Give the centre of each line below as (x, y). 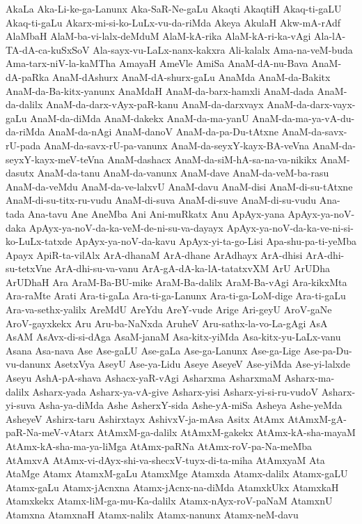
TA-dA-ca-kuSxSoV (48, 49)
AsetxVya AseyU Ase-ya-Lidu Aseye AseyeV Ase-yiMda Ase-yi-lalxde (202, 364)
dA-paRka (27, 76)
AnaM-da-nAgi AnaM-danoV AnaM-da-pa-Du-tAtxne (163, 132)
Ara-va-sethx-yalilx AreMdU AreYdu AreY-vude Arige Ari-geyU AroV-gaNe (169, 309)
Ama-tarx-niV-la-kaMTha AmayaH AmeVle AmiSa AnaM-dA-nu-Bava (157, 63)
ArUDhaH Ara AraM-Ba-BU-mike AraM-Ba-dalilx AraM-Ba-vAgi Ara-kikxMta (176, 282)
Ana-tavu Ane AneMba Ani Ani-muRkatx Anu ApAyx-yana (156, 213)
